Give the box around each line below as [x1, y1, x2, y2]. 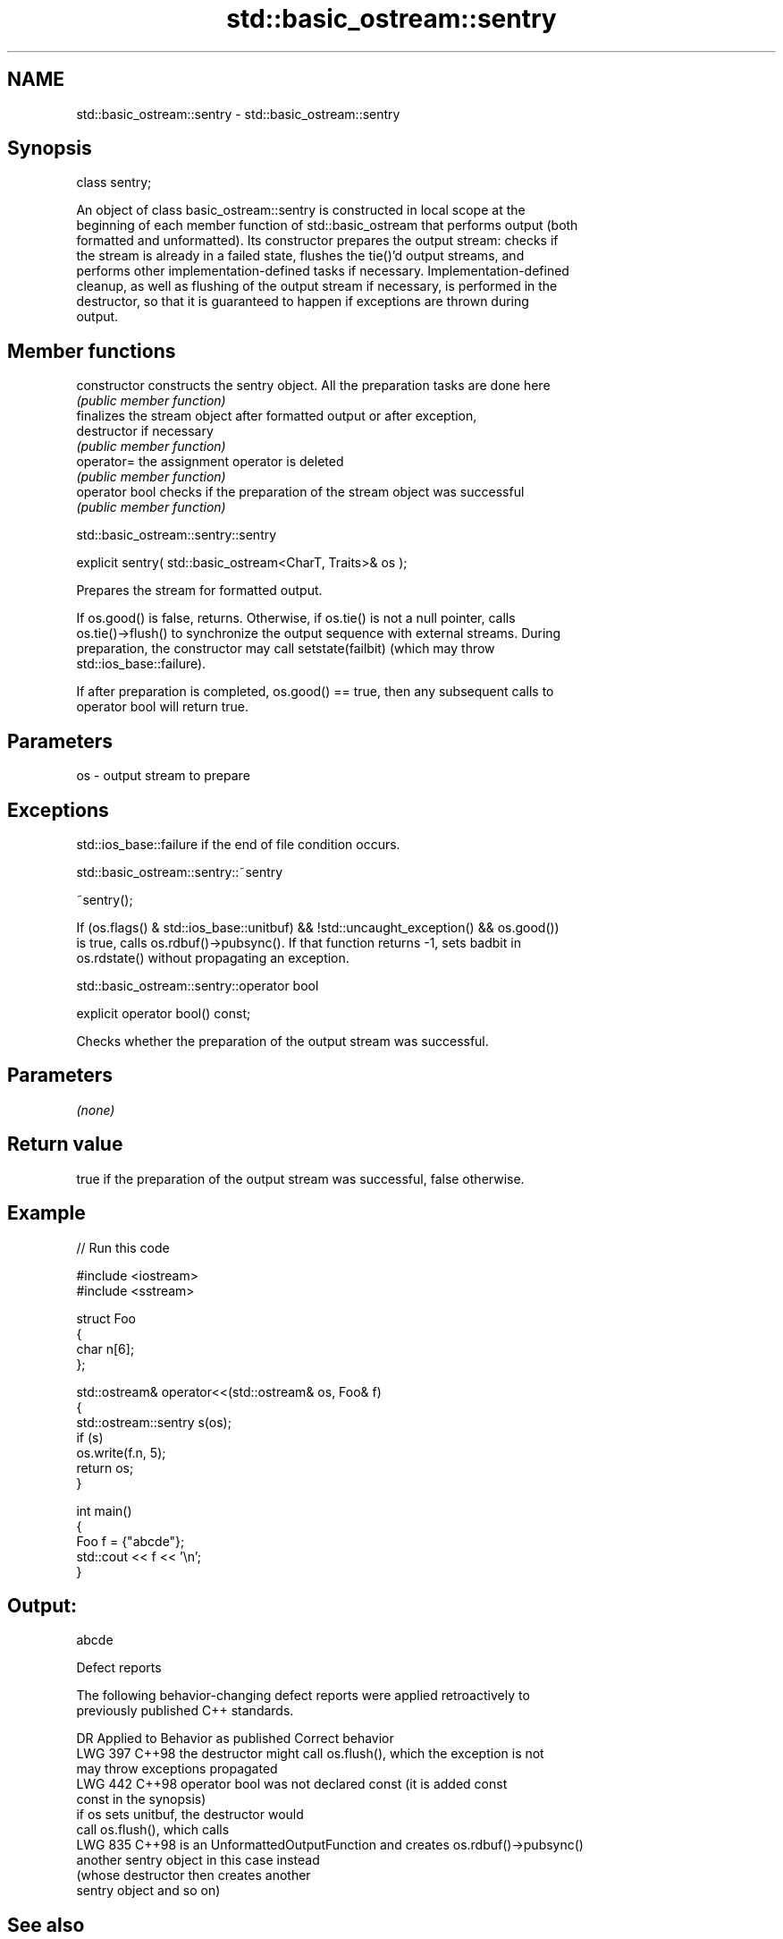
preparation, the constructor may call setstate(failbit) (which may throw [76, 641, 495, 657]
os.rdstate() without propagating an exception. [76, 949, 349, 965]
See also [7, 1913, 85, 1936]
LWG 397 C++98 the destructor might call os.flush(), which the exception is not [76, 1746, 544, 1762]
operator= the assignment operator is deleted [76, 454, 344, 470]
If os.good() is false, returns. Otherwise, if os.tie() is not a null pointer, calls [76, 610, 516, 626]
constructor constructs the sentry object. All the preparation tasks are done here [76, 378, 551, 394]
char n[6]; [76, 1340, 135, 1356]
